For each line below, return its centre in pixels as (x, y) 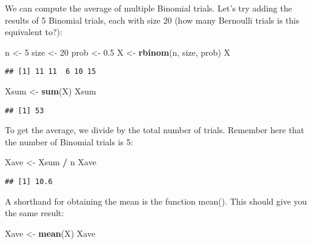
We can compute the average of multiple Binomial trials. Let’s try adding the (148, 8)
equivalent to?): (34, 32)
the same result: (35, 213)
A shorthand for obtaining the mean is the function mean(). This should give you (156, 201)
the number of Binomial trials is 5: (69, 141)
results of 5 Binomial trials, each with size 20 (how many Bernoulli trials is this (152, 20)
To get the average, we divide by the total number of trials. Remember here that (155, 130)
